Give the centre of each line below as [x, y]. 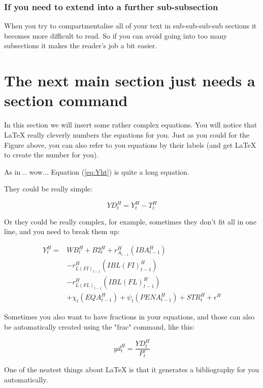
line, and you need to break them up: [62, 231]
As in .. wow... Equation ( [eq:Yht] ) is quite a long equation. [97, 171]
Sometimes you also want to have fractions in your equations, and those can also [129, 317]
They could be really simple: [48, 189]
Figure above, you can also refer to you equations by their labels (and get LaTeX [130, 144]
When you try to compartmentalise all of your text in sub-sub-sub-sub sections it [130, 26]
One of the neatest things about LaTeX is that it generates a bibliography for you [131, 369]
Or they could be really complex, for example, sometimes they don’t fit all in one [130, 221]
